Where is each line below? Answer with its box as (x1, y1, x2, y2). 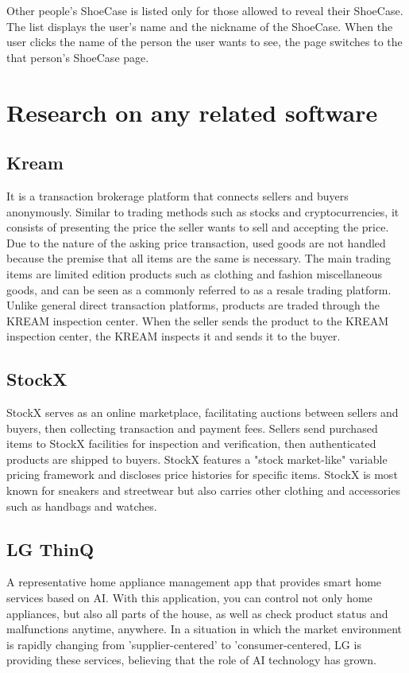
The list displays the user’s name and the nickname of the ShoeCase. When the (6, 18, 393, 34)
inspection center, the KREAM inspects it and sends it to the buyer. (6, 328, 341, 344)
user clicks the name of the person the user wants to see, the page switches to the (6, 33, 403, 50)
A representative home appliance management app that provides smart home (6, 574, 382, 590)
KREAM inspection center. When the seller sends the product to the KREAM (6, 312, 389, 329)
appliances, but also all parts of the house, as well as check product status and (6, 605, 388, 621)
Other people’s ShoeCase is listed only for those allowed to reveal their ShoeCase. (6, 2, 403, 18)
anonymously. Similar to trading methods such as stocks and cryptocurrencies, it (6, 203, 399, 220)
